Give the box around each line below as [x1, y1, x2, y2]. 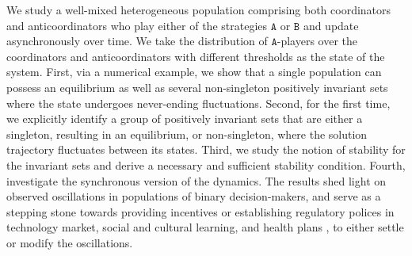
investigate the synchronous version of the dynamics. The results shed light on [6, 172, 387, 189]
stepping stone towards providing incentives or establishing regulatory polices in [6, 203, 395, 220]
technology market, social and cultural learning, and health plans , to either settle [6, 219, 404, 235]
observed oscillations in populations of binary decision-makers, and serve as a [6, 188, 381, 204]
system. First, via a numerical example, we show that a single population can [6, 63, 382, 80]
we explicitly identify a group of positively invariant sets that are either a [6, 110, 363, 127]
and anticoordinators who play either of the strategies [6, 17, 268, 33]
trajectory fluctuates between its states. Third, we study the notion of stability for [6, 141, 406, 158]
